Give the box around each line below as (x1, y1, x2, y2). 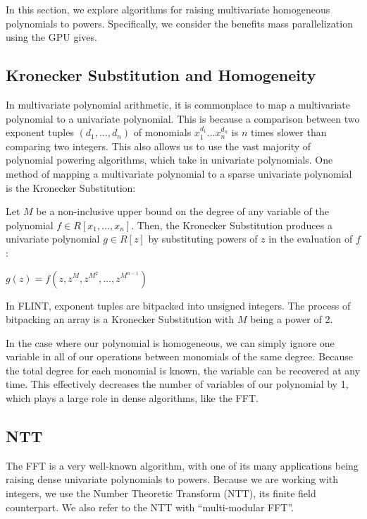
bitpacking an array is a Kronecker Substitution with (6, 312, 235, 326)
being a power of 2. (250, 312, 333, 326)
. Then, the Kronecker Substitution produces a (131, 217, 332, 232)
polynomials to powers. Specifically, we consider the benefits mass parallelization (6, 16, 353, 30)
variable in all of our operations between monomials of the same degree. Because (6, 349, 353, 364)
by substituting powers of (148, 231, 258, 246)
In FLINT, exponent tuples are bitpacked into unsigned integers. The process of (6, 298, 351, 312)
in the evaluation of (268, 231, 353, 246)
